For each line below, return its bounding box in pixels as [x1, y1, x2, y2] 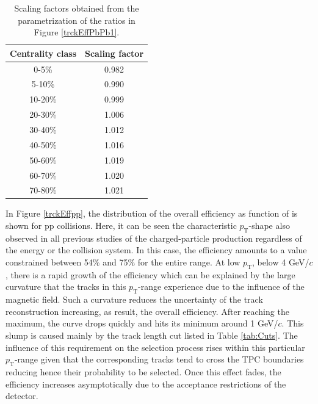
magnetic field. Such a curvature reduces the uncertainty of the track [5, 293, 263, 306]
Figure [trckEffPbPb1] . [34, 26, 120, 38]
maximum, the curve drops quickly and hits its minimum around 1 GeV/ [5, 317, 278, 330]
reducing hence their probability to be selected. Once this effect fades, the [5, 366, 281, 378]
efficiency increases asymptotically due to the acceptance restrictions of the [5, 377, 286, 390]
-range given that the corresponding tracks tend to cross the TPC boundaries [14, 353, 304, 366]
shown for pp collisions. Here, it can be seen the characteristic [5, 219, 237, 232]
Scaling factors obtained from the [14, 2, 139, 14]
